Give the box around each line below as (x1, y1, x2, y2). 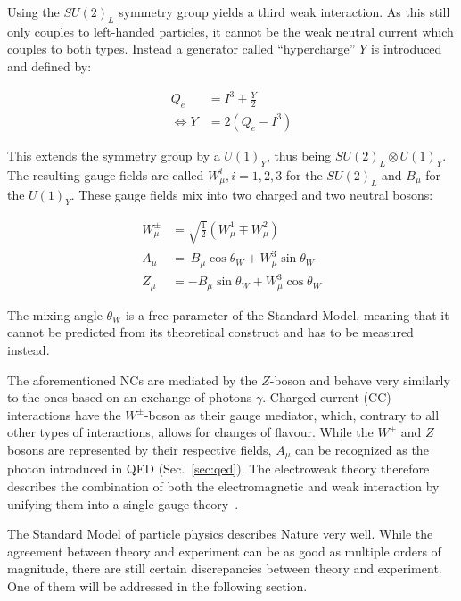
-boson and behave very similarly (269, 370, 450, 389)
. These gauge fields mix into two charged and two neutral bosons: (70, 185, 433, 203)
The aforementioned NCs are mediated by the (7, 370, 258, 389)
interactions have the (7, 405, 121, 424)
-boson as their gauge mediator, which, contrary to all (144, 405, 440, 424)
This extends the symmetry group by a (7, 145, 220, 164)
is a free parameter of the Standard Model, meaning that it (125, 305, 449, 324)
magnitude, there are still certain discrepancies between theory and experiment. (7, 559, 442, 578)
